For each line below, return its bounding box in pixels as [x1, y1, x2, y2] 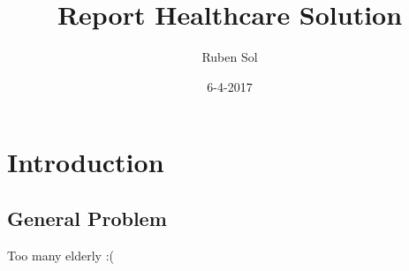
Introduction [7, 144, 164, 180]
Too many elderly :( [7, 245, 114, 264]
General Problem [7, 204, 167, 231]
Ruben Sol [201, 48, 258, 66]
